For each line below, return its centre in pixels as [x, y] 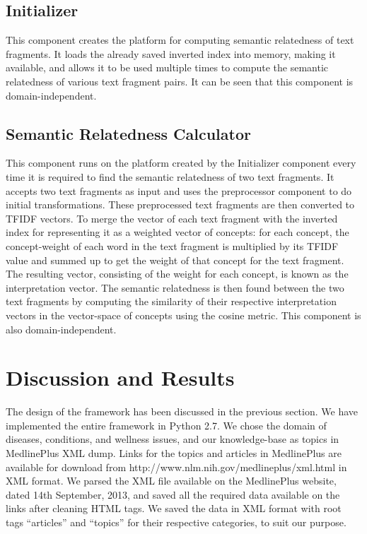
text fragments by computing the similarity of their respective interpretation [171, 301]
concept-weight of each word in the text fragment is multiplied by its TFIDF [172, 245]
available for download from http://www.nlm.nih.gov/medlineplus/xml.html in [176, 467]
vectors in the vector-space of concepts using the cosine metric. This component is [183, 315]
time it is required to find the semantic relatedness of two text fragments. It [170, 176]
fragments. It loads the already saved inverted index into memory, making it [171, 53]
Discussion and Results [120, 378]
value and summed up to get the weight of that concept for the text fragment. [175, 260]
